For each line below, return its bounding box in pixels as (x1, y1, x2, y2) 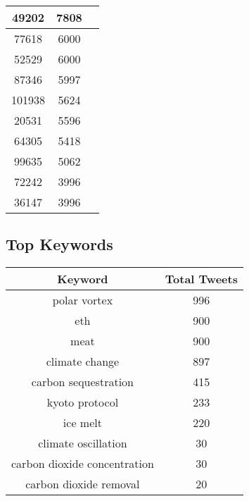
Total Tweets (165, 271, 238, 287)
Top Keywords (6, 233, 113, 255)
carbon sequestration (31, 373, 134, 390)
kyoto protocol (46, 394, 119, 411)
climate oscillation (38, 435, 127, 452)
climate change (46, 353, 120, 370)
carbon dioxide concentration (11, 455, 154, 472)
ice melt (63, 414, 102, 431)
